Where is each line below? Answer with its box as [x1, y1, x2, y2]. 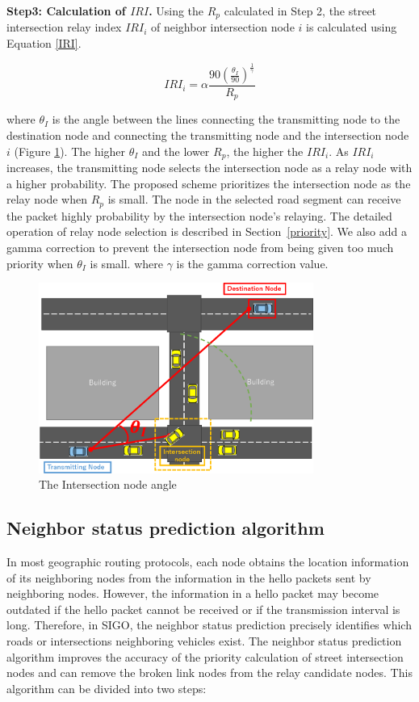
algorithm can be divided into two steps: [6, 679, 207, 696]
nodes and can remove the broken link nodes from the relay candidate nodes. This [6, 664, 413, 681]
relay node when [6, 191, 87, 208]
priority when [6, 254, 73, 271]
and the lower [142, 142, 210, 159]
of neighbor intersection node [150, 19, 295, 36]
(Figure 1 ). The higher [14, 142, 126, 159]
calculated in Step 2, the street [224, 2, 377, 19]
